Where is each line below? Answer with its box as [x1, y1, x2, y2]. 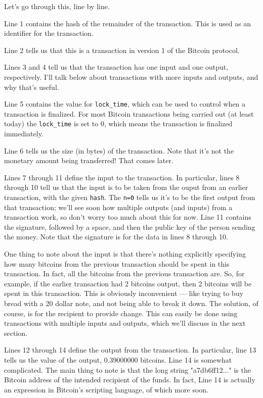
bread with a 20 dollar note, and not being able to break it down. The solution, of [4, 298, 258, 309]
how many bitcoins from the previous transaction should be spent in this [4, 258, 230, 269]
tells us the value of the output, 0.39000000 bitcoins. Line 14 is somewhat [4, 355, 232, 365]
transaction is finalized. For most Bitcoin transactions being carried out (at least [4, 108, 254, 119]
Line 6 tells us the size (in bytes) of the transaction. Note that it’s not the [4, 145, 234, 156]
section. [4, 327, 27, 338]
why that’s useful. [4, 81, 59, 92]
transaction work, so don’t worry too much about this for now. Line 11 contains [4, 212, 251, 222]
